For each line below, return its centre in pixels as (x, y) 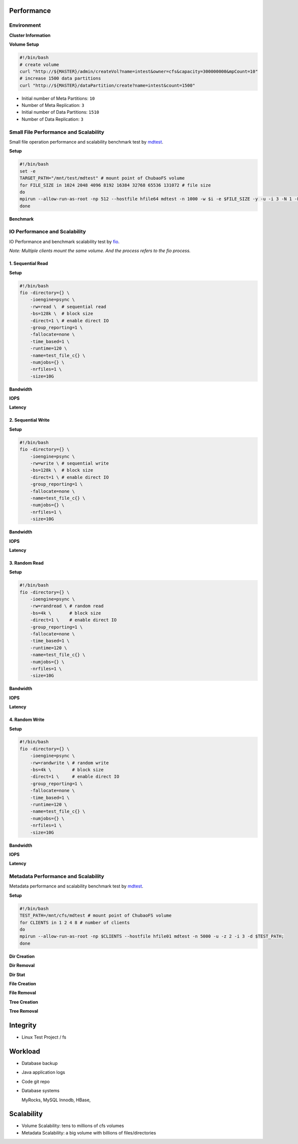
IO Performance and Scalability (48, 232)
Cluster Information (30, 35)
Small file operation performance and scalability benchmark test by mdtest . (86, 142)
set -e (28, 171)
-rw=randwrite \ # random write (70, 763)
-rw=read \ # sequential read (68, 307)
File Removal (23, 993)
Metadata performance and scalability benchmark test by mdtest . (76, 886)
